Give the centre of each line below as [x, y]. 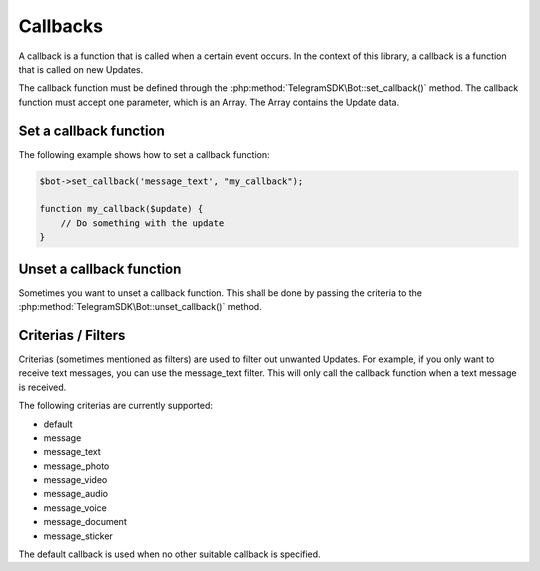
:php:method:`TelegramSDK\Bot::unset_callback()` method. [140, 307]
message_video [75, 480]
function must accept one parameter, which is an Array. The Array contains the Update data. [209, 102]
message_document [85, 522]
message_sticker [78, 536]
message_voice [75, 507]
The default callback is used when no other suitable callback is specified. [169, 554]
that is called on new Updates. [81, 69]
